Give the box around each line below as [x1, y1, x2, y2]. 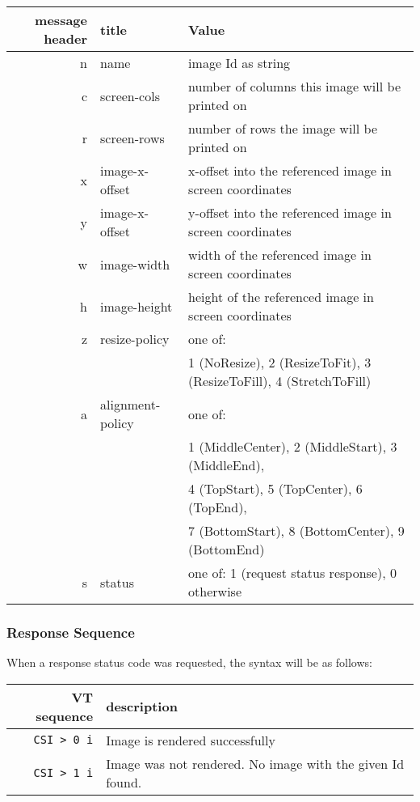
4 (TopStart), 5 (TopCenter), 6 [188, 479, 363, 498]
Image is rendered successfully [106, 730, 275, 749]
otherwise [188, 582, 242, 600]
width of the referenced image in [188, 245, 372, 264]
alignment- [99, 395, 161, 414]
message [35, 11, 87, 29]
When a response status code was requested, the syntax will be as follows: [6, 654, 372, 671]
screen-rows [99, 128, 165, 147]
